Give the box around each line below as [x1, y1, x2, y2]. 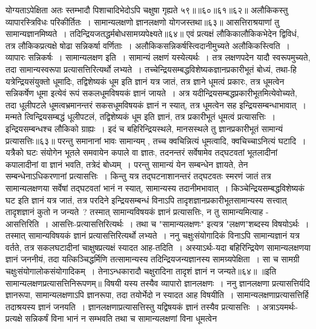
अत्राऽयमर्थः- [262, 300, 298, 313]
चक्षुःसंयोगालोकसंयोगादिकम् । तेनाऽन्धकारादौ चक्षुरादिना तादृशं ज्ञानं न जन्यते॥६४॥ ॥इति [5, 265, 277, 277]
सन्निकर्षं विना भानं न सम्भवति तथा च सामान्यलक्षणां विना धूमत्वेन [25, 312, 217, 325]
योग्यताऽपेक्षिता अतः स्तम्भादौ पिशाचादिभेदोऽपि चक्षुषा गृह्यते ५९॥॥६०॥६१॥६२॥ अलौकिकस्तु [5, 4, 288, 16]
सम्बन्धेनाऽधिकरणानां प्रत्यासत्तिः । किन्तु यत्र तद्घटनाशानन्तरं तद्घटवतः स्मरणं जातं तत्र [5, 170, 271, 182]
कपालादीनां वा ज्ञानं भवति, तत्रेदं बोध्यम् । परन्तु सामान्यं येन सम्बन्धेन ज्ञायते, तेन [5, 158, 248, 170]
